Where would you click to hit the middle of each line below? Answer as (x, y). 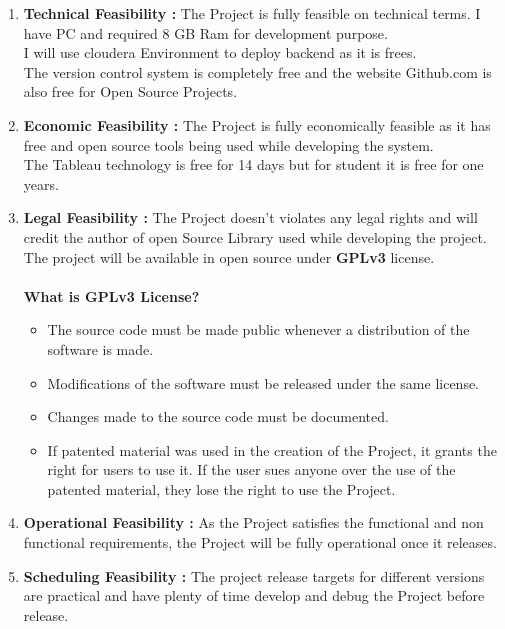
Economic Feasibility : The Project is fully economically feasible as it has (257, 124)
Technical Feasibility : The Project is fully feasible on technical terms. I (252, 13)
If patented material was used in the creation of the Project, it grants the (272, 449)
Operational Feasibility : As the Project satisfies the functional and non (253, 522)
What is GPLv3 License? (111, 295)
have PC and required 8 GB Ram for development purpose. (205, 32)
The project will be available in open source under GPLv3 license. (229, 256)
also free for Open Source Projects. (130, 91)
